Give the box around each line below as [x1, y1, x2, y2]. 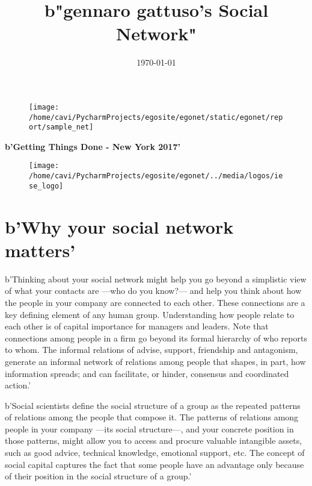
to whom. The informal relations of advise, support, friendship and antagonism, [5, 343, 298, 356]
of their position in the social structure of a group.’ [5, 470, 192, 482]
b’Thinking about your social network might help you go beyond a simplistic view [5, 272, 307, 285]
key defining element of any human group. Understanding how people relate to [5, 308, 295, 320]
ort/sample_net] [29, 123, 94, 132]
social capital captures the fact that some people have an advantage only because [5, 458, 304, 470]
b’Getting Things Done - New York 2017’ [5, 140, 180, 152]
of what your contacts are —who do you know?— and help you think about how [5, 284, 302, 297]
